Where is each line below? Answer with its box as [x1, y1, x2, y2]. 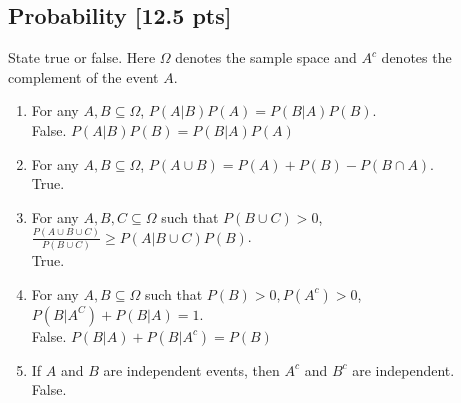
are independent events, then [103, 359, 280, 380]
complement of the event [8, 66, 159, 87]
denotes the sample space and [175, 47, 357, 68]
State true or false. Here [8, 47, 156, 68]
